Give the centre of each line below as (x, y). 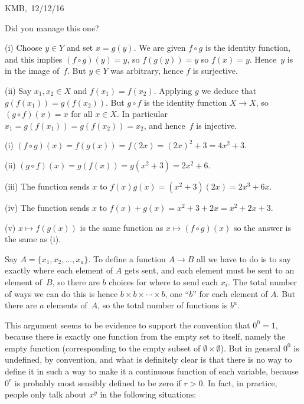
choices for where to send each (164, 281)
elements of (67, 305)
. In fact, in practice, (240, 382)
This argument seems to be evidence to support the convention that (128, 325)
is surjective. (215, 71)
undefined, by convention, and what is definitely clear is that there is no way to (148, 359)
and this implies (34, 59)
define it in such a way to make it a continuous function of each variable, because (152, 371)
